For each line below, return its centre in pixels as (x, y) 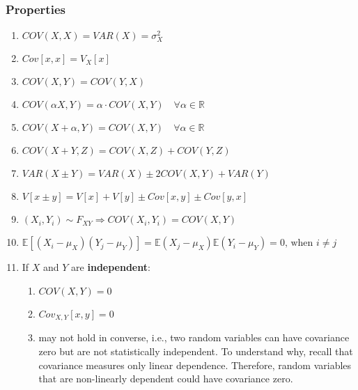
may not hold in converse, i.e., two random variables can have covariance (194, 337)
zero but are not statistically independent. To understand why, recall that (196, 351)
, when (299, 243)
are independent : (111, 267)
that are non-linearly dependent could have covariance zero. (166, 379)
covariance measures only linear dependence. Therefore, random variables (195, 365)
